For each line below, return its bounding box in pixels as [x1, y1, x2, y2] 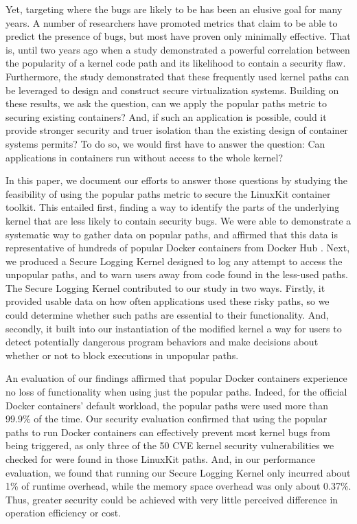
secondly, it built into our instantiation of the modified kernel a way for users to [5, 321, 342, 335]
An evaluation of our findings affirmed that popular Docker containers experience [5, 371, 347, 385]
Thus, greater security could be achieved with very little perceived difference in [5, 492, 338, 506]
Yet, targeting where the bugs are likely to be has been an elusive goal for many [5, 2, 343, 16]
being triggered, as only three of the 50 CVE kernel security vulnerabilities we [5, 438, 334, 453]
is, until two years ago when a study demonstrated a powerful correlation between [5, 42, 350, 56]
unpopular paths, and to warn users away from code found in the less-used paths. [5, 267, 348, 282]
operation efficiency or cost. [5, 505, 122, 520]
